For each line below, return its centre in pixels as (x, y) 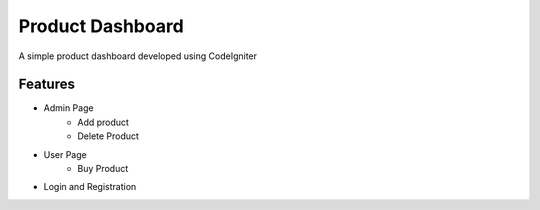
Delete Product (108, 136)
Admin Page (68, 108)
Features (46, 84)
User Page (65, 154)
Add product (103, 122)
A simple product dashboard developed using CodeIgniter (138, 56)
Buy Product (103, 169)
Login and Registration (90, 187)
